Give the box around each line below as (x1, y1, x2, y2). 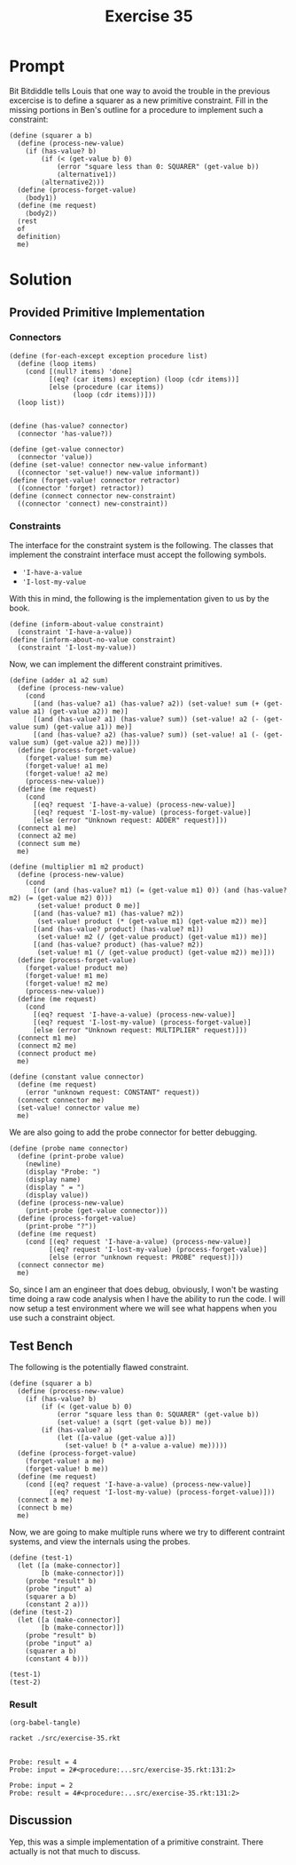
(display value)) (25, 1191, 90, 1200)
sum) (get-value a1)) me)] (32, 722, 133, 732)
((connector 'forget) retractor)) (17, 483, 144, 492)
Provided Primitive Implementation (9, 305, 206, 320)
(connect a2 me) (17, 832, 77, 841)
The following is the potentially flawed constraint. (9, 1361, 189, 1372)
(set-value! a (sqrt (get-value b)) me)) (56, 1417, 213, 1427)
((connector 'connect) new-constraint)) (17, 499, 168, 508)
